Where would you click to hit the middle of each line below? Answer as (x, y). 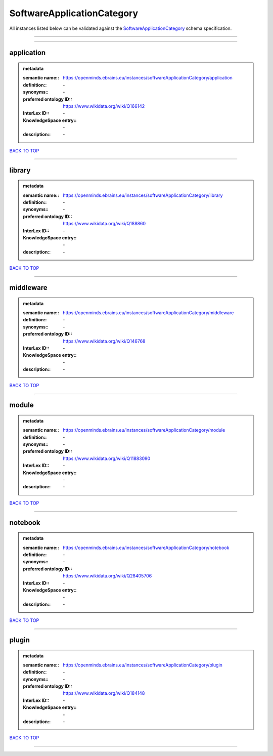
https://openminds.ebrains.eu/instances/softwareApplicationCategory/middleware (148, 312)
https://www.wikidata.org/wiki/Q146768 (104, 341)
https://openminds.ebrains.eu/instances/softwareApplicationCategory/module (144, 430)
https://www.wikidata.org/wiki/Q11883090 (107, 458)
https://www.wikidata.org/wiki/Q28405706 (107, 576)
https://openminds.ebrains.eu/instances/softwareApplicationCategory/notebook (146, 548)
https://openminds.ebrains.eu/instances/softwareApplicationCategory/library (143, 195)
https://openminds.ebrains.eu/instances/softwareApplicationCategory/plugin (143, 665)
